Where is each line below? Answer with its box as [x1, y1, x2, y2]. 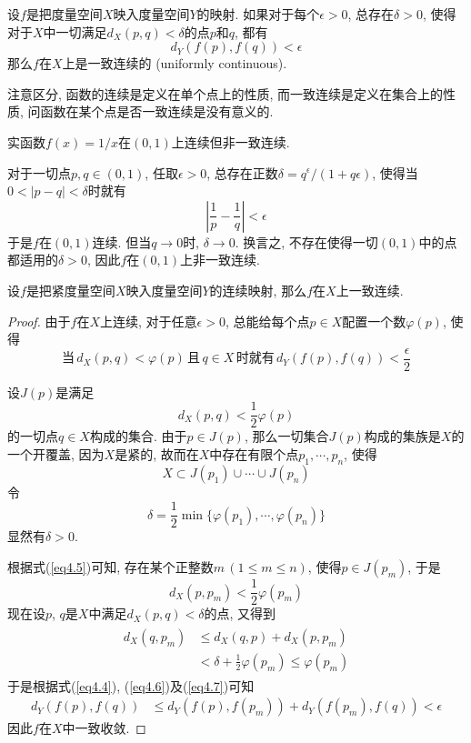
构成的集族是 [364, 427, 441, 446]
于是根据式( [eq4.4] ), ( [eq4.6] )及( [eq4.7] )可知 [7, 676, 255, 695]
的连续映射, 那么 [209, 280, 307, 299]
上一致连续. [336, 280, 404, 299]
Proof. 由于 [7, 311, 71, 330]
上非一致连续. [180, 250, 260, 269]
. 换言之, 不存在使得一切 [235, 232, 378, 251]
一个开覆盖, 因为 [7, 445, 105, 464]
